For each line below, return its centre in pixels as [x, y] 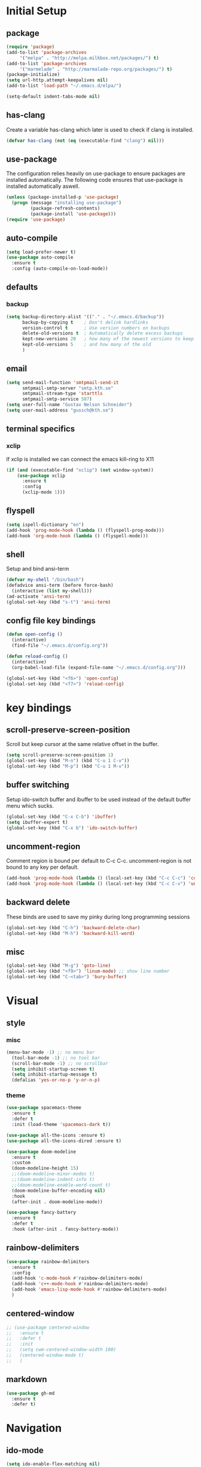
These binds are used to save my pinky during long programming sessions [98, 917]
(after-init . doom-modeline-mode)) [57, 1202]
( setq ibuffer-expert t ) [37, 822]
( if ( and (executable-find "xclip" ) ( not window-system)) [80, 470]
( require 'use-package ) [36, 220]
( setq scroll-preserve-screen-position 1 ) [60, 755]
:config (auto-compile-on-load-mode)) [60, 269]
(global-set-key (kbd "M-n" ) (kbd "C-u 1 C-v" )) [68, 761]
